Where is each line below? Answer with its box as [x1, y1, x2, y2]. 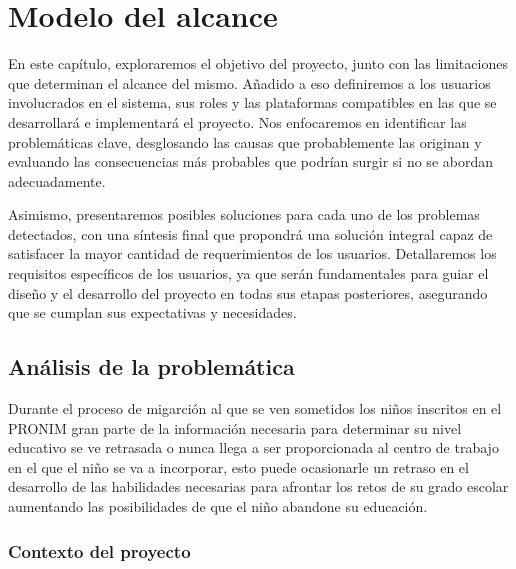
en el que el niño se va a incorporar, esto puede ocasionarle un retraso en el [8, 456, 469, 477]
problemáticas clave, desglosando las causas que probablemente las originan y [8, 131, 482, 152]
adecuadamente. [8, 170, 106, 191]
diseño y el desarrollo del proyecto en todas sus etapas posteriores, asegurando [8, 282, 488, 303]
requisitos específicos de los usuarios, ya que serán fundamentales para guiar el [8, 263, 489, 284]
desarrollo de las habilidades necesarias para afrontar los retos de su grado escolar [8, 476, 509, 497]
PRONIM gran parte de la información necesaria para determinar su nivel [8, 417, 462, 438]
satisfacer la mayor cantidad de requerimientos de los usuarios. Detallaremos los [8, 243, 497, 264]
